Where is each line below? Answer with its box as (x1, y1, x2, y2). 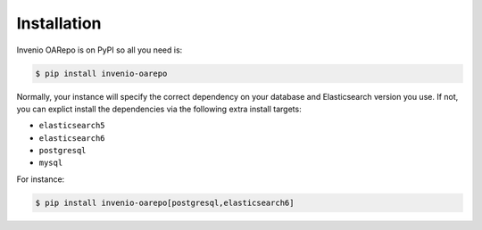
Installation (16, 13, 102, 33)
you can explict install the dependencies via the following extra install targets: (16, 103, 303, 114)
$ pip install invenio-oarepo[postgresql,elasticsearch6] (35, 197, 295, 208)
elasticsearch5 (38, 120, 106, 131)
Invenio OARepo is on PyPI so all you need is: (16, 45, 183, 55)
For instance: (16, 174, 65, 185)
